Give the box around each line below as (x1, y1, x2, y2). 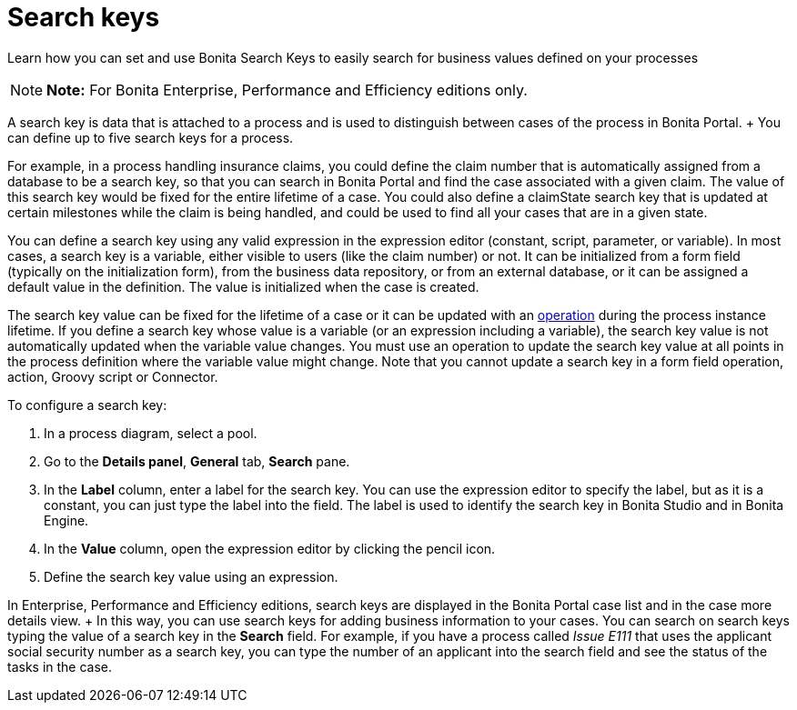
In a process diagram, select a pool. (44, 425, 257, 441)
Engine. (44, 512, 89, 528)
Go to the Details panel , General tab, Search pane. (44, 453, 350, 469)
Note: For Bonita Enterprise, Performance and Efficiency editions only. (46, 80, 528, 99)
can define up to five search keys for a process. (7, 129, 294, 145)
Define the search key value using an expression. (44, 568, 338, 585)
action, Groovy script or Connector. (7, 368, 218, 385)
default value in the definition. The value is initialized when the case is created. (7, 278, 479, 295)
